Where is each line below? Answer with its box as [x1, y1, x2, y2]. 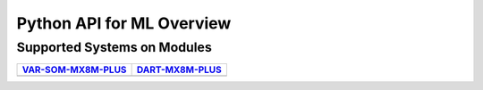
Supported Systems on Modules [16, 39, 212, 55]
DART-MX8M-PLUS [136, 63, 223, 76]
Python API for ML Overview [16, 13, 232, 33]
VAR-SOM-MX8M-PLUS [21, 63, 127, 76]
